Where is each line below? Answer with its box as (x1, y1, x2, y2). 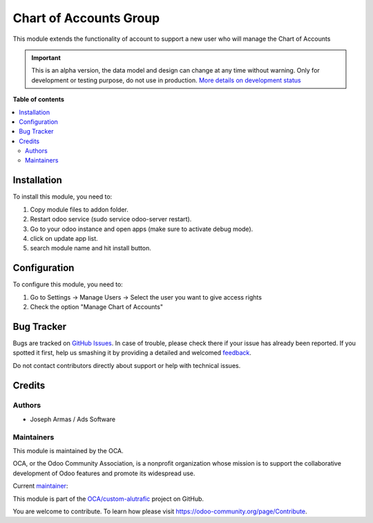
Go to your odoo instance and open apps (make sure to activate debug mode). (30, 225, 254, 233)
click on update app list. (30, 234, 98, 242)
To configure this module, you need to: (12, 280, 124, 288)
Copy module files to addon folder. (30, 205, 129, 214)
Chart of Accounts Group (12, 10, 160, 26)
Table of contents (12, 95, 65, 104)
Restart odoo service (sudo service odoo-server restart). (30, 215, 192, 223)
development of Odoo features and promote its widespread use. (12, 469, 195, 477)
